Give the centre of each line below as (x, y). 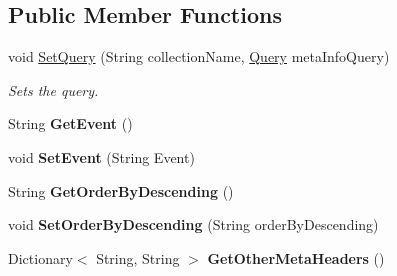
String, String (138, 257)
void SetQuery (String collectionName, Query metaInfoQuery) (199, 56)
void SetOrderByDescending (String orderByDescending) (193, 224)
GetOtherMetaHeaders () (296, 257)
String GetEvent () (70, 123)
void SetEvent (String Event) (101, 156)
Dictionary (40, 257)
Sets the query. (53, 89)
